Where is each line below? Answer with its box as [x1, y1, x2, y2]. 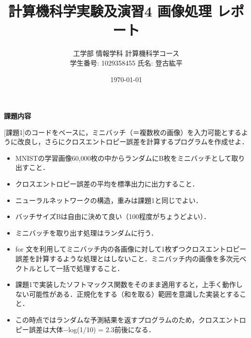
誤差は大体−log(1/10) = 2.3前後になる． [29, 324, 155, 334]
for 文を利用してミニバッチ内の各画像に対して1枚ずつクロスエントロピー [15, 244, 247, 254]
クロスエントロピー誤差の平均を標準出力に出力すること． [15, 179, 199, 189]
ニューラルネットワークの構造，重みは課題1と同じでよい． [15, 195, 202, 205]
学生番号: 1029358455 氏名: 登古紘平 [70, 57, 183, 68]
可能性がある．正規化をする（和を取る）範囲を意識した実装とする [29, 288, 240, 299]
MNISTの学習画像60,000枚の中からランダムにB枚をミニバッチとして [15, 152, 232, 163]
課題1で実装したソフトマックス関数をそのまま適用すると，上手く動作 [15, 279, 236, 289]
